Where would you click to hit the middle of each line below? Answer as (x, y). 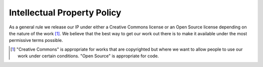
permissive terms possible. (36, 40)
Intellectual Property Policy (65, 13)
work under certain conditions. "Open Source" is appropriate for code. (88, 56)
